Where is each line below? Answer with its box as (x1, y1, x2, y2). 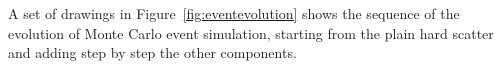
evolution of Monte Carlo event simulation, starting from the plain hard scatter (8, 22, 494, 43)
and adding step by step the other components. (8, 42, 297, 63)
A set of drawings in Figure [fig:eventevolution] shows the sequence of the (8, 3, 460, 23)
